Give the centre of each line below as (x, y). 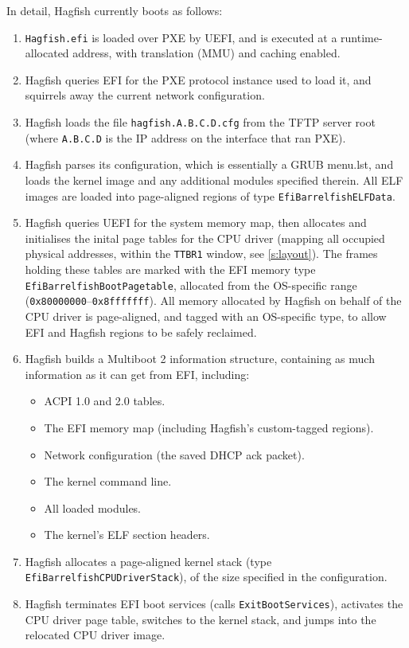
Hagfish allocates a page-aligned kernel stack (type (148, 561)
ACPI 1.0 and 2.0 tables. (105, 401)
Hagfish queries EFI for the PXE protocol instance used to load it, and (198, 79)
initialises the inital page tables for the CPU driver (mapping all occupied (205, 238)
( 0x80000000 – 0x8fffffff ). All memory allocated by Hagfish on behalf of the (213, 301)
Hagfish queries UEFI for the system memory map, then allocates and (196, 223)
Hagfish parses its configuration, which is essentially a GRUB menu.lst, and (209, 164)
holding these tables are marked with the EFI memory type (170, 269)
